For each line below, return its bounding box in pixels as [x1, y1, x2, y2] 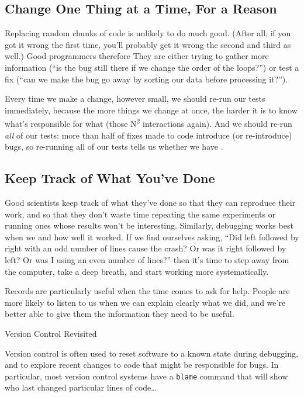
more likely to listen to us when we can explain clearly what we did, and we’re [5, 296, 286, 308]
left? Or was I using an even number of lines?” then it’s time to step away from [5, 253, 289, 265]
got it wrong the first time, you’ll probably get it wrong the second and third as [5, 38, 291, 50]
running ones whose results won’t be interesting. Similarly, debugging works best [5, 219, 293, 232]
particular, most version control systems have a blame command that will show [5, 370, 288, 382]
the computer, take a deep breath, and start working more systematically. [5, 265, 269, 277]
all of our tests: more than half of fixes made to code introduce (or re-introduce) [5, 129, 292, 141]
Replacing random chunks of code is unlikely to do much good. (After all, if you [5, 27, 291, 39]
